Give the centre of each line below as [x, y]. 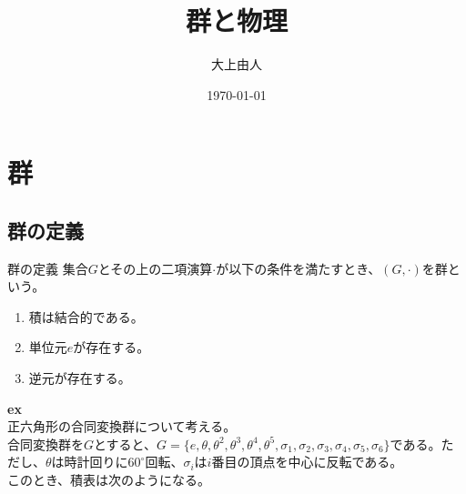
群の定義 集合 [48, 268]
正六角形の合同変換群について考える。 [122, 426]
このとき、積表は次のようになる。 [109, 480]
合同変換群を [46, 444]
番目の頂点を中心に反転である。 [307, 462]
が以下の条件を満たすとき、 [299, 268]
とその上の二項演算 [155, 268]
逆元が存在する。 [80, 378]
